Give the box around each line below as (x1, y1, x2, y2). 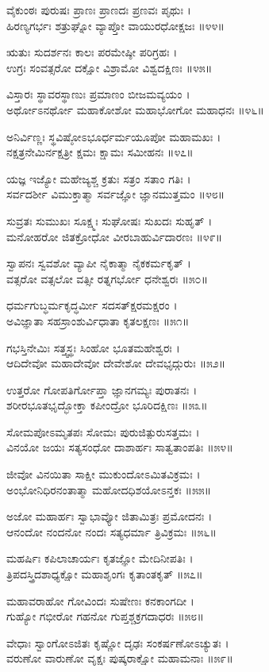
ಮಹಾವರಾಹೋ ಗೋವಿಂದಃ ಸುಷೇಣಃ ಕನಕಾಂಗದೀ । (6, 592, 194, 609)
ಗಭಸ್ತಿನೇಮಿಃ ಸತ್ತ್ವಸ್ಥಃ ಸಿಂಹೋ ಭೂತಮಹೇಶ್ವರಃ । (6, 339, 180, 355)
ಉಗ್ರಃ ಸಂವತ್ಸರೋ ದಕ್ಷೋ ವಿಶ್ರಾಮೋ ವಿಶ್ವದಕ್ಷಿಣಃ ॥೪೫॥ (6, 59, 213, 75)
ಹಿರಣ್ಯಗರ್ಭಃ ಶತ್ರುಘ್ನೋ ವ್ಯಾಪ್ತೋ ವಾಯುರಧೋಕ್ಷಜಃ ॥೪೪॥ (6, 17, 225, 33)
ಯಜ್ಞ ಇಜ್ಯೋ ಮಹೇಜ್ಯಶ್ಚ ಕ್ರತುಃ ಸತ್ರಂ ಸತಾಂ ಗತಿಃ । (6, 170, 191, 186)
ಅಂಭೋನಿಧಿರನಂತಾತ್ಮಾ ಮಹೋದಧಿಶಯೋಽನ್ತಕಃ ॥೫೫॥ (6, 481, 212, 497)
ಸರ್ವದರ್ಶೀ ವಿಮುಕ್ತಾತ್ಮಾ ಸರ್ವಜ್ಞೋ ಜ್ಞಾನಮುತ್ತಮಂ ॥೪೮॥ (6, 186, 225, 202)
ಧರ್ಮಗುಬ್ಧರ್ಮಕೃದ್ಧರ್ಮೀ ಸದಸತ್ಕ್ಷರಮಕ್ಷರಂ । (6, 297, 178, 313)
